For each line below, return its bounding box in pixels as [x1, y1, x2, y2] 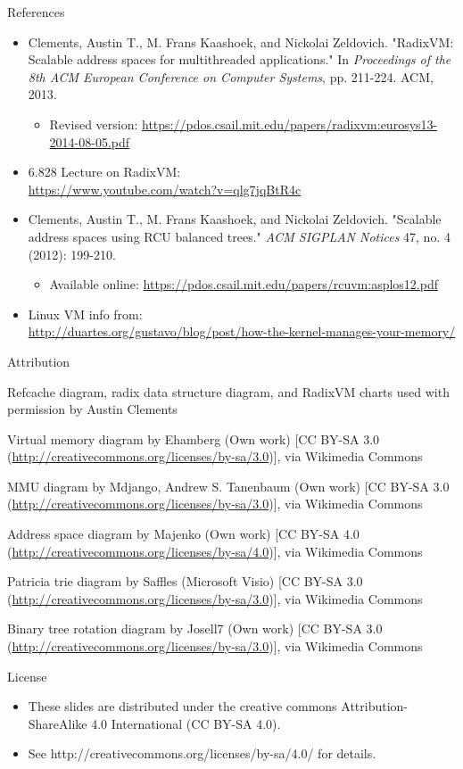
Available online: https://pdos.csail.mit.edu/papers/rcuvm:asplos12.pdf [49, 275, 438, 294]
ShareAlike [28, 714, 87, 732]
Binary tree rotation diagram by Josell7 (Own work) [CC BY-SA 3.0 [7, 619, 383, 638]
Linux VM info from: [28, 304, 143, 323]
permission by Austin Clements [7, 400, 178, 418]
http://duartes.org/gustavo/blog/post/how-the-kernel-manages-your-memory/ [28, 322, 456, 341]
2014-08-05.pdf [49, 132, 130, 151]
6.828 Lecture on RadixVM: [28, 162, 181, 181]
